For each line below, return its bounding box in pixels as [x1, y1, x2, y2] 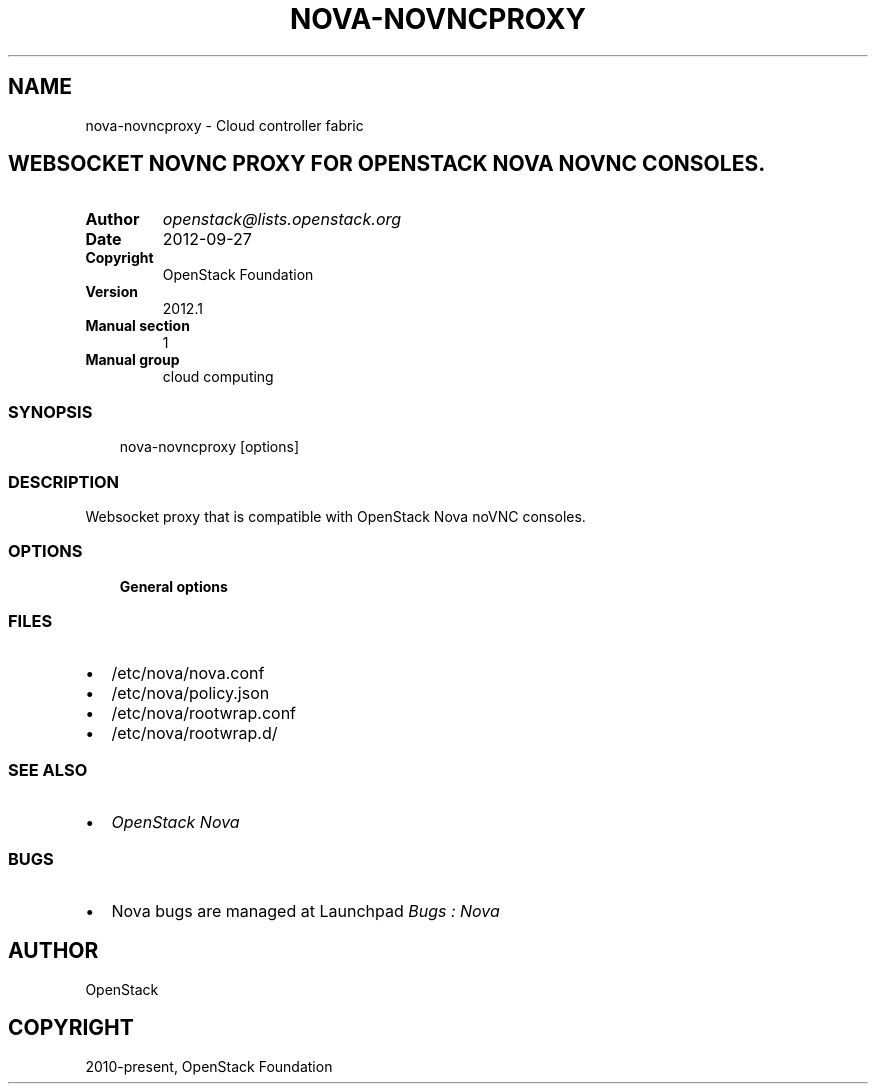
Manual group [85, 351, 180, 369]
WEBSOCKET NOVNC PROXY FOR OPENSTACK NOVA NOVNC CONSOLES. [8, 151, 766, 177]
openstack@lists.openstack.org [162, 209, 402, 230]
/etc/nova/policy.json [111, 683, 270, 704]
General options [119, 577, 228, 595]
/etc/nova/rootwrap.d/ [111, 723, 278, 744]
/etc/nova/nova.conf [111, 663, 265, 684]
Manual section [85, 317, 190, 335]
